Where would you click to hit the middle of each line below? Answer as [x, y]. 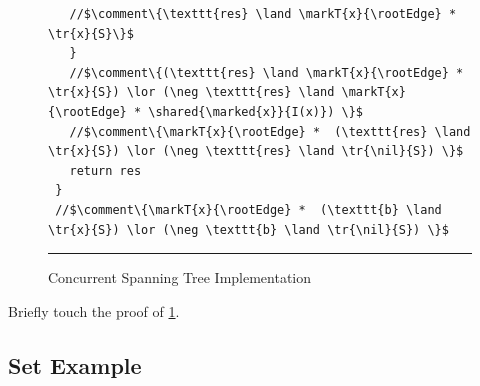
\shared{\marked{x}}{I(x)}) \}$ [255, 111]
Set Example [75, 364]
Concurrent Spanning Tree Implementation [180, 277]
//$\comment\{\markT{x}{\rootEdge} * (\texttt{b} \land [248, 209]
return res [105, 170]
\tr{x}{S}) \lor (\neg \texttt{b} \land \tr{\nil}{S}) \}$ [248, 229]
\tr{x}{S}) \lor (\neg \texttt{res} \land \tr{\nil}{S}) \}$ [256, 151]
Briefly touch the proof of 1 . [94, 310]
